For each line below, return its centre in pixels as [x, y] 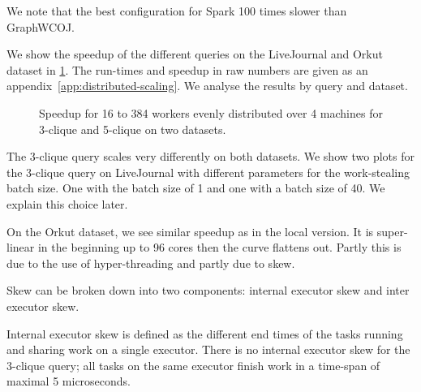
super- [392, 231]
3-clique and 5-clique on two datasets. [133, 129]
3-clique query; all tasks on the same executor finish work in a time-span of [193, 365]
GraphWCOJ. [41, 26]
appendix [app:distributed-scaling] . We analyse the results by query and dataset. [207, 86]
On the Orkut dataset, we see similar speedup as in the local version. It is [190, 231]
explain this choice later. [67, 203]
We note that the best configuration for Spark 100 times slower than [177, 11]
